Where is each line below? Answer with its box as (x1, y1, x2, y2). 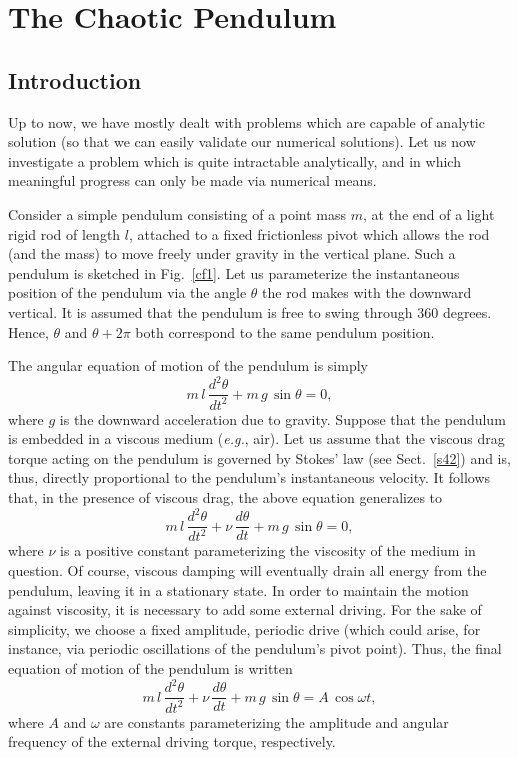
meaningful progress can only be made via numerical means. (8, 170, 377, 191)
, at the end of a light (363, 203, 495, 224)
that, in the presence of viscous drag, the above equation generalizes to (8, 486, 443, 507)
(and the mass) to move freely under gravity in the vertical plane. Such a (8, 243, 456, 264)
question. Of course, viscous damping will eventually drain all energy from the (8, 560, 487, 581)
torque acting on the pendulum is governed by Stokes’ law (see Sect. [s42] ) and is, (8, 447, 511, 468)
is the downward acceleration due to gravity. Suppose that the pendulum (59, 408, 506, 429)
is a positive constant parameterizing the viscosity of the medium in (60, 540, 476, 561)
